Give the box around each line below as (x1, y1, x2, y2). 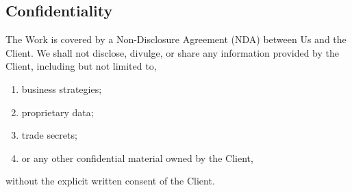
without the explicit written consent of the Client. (5, 174, 215, 188)
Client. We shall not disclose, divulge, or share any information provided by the (5, 45, 340, 59)
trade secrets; (21, 128, 77, 142)
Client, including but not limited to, (5, 59, 157, 73)
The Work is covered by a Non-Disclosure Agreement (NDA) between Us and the (5, 32, 347, 46)
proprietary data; (21, 105, 94, 119)
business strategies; (21, 81, 102, 96)
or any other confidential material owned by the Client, (21, 150, 253, 165)
